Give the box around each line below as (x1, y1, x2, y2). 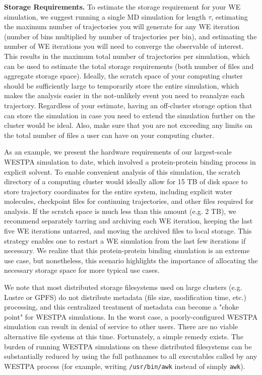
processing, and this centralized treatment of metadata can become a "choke (4, 302, 239, 312)
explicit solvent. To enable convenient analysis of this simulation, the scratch (4, 166, 241, 177)
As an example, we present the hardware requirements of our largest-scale (4, 146, 232, 157)
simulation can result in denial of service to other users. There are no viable (4, 321, 238, 332)
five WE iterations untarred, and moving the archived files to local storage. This (4, 226, 252, 236)
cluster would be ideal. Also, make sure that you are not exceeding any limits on (4, 120, 252, 130)
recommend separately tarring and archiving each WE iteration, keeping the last (4, 215, 253, 226)
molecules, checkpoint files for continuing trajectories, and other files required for (4, 196, 254, 206)
